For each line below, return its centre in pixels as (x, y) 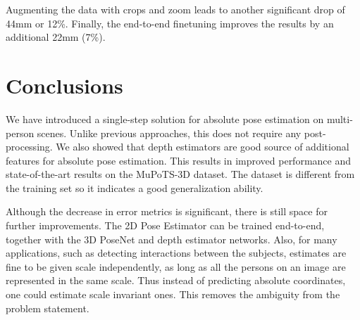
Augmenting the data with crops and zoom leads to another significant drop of (175, 9)
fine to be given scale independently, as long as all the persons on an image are (176, 266)
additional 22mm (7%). (56, 37)
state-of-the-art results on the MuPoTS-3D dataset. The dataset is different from (180, 174)
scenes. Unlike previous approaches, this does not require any (169, 133)
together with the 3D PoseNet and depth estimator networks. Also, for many (172, 239)
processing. (29, 147)
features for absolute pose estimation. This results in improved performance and (178, 160)
